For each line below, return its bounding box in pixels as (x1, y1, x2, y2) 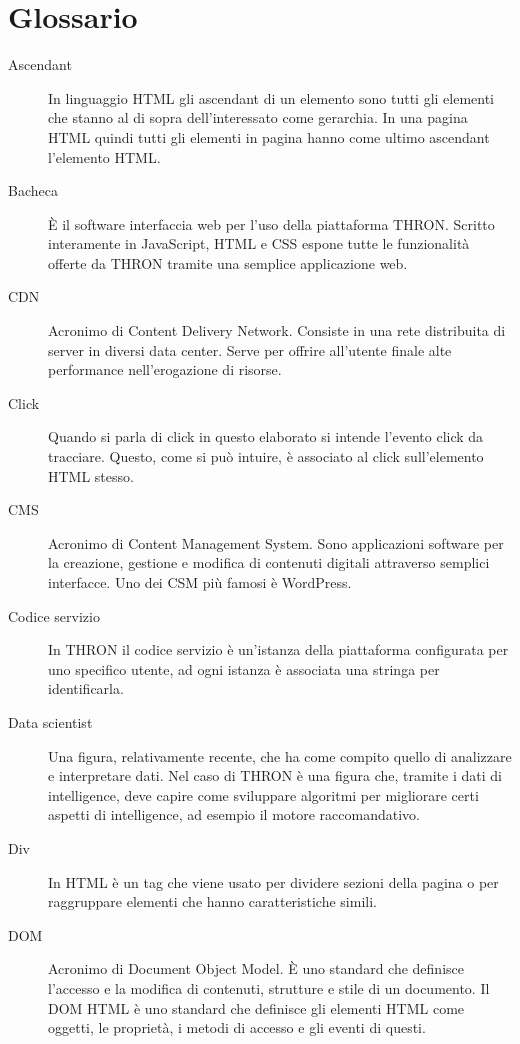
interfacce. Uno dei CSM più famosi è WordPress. (48, 572, 352, 592)
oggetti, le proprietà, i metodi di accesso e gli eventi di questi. (48, 1017, 426, 1038)
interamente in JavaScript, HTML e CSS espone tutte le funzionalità (48, 233, 470, 254)
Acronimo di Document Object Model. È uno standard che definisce (48, 958, 464, 979)
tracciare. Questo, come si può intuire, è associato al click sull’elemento (48, 446, 484, 467)
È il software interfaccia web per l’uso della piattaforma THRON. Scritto (48, 213, 495, 234)
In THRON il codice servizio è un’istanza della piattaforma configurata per (48, 639, 509, 660)
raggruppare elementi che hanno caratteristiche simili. (48, 891, 377, 912)
